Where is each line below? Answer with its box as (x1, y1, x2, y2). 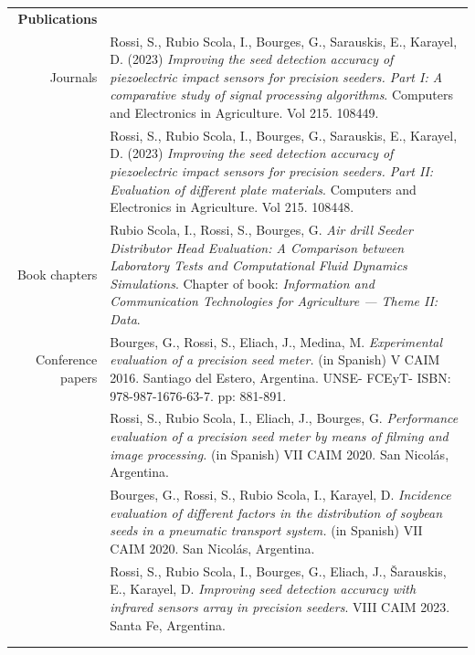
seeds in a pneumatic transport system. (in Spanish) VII (110, 521, 423, 540)
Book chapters (16, 265, 98, 284)
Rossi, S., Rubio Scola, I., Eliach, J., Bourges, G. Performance (110, 408, 459, 428)
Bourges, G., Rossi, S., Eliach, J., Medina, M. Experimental (110, 332, 443, 351)
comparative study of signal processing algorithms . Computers (110, 85, 453, 104)
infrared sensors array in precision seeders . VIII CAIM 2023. (110, 597, 450, 616)
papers (60, 368, 98, 387)
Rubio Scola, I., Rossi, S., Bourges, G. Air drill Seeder (110, 220, 413, 239)
